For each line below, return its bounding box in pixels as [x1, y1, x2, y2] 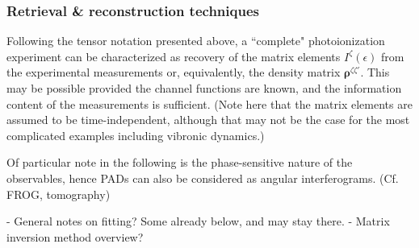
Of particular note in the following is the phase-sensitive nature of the [6, 154, 353, 171]
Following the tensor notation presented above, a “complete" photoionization [6, 32, 385, 49]
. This [360, 64, 390, 81]
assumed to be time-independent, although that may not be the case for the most [6, 111, 410, 128]
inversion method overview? [6, 228, 144, 245]
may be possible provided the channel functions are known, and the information [6, 80, 402, 96]
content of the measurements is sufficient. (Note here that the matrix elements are [6, 95, 413, 112]
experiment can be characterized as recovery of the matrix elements [6, 48, 341, 64]
